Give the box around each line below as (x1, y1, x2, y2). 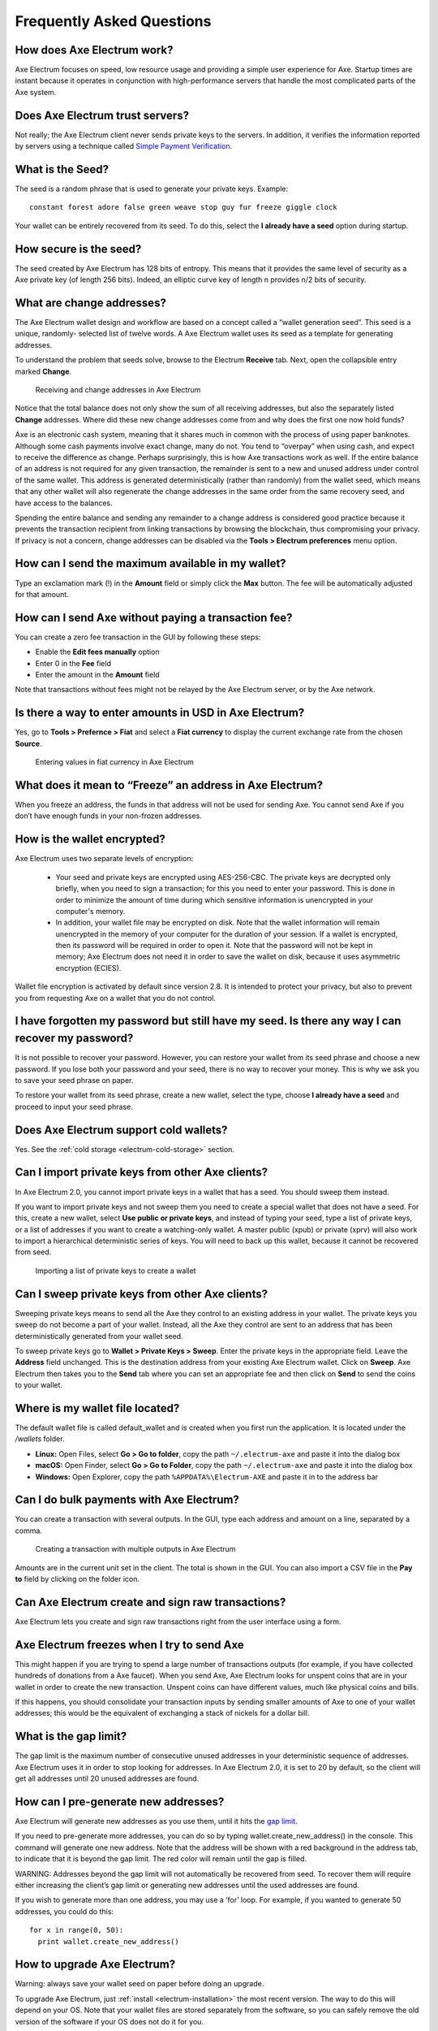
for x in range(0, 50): (29, 1925, 124, 1935)
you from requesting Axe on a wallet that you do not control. (15, 993, 217, 1003)
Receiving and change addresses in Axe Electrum (35, 384, 201, 394)
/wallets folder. (15, 1434, 65, 1444)
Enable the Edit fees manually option (35, 647, 160, 657)
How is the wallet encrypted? (15, 833, 166, 847)
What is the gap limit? (15, 1730, 127, 1743)
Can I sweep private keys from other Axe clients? (15, 1287, 268, 1301)
